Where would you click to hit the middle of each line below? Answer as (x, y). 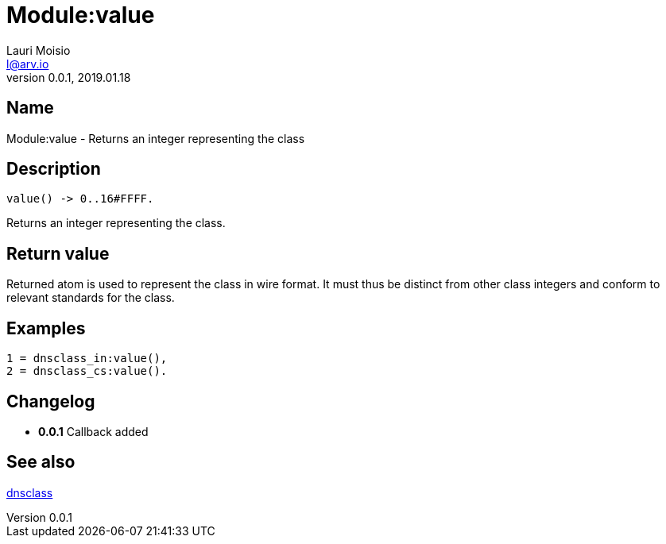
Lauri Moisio (39, 50)
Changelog (51, 401)
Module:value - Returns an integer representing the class (156, 138)
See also (41, 462)
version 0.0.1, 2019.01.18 (69, 77)
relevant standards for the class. (91, 298)
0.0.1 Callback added (93, 431)
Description (54, 169)
